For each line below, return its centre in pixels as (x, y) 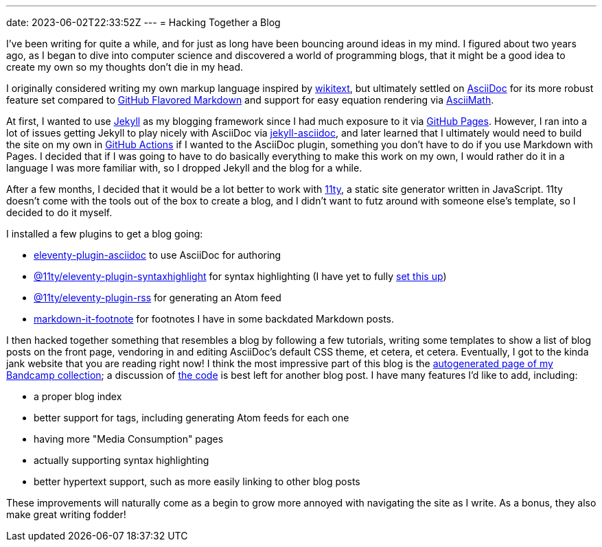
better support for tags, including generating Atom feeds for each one (192, 418)
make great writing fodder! (66, 514)
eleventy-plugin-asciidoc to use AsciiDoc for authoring (158, 255)
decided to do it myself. (59, 212)
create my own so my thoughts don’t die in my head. (125, 67)
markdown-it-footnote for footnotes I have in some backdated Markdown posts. (214, 319)
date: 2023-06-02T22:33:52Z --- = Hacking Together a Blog (143, 22)
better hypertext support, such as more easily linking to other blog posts (197, 481)
